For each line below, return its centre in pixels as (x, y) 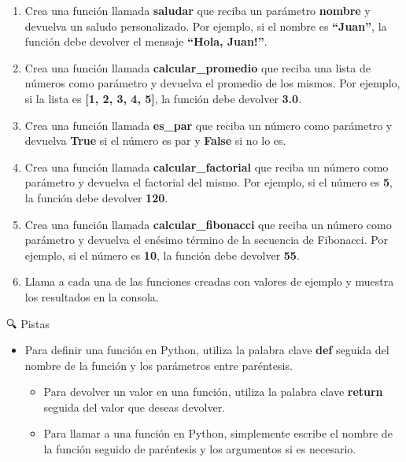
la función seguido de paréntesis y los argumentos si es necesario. (200, 449)
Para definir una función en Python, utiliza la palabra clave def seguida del (207, 350)
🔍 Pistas (28, 323)
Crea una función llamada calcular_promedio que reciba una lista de (197, 67)
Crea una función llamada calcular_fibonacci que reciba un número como (208, 224)
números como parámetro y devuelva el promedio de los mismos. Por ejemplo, (212, 83)
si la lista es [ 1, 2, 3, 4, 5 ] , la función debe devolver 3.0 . (163, 98)
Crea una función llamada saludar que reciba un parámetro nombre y (197, 10)
